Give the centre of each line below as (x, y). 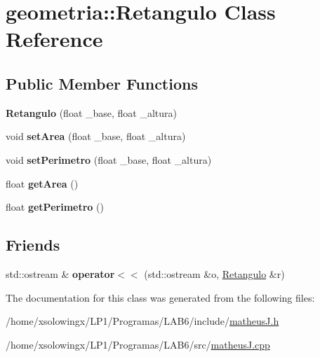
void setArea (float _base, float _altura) (96, 136)
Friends (33, 245)
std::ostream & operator (60, 273)
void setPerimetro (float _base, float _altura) (109, 159)
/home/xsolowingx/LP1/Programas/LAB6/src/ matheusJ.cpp (138, 344)
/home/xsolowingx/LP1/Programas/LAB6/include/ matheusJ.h (142, 321)
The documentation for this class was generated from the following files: (160, 297)
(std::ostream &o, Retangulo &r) (214, 273)
